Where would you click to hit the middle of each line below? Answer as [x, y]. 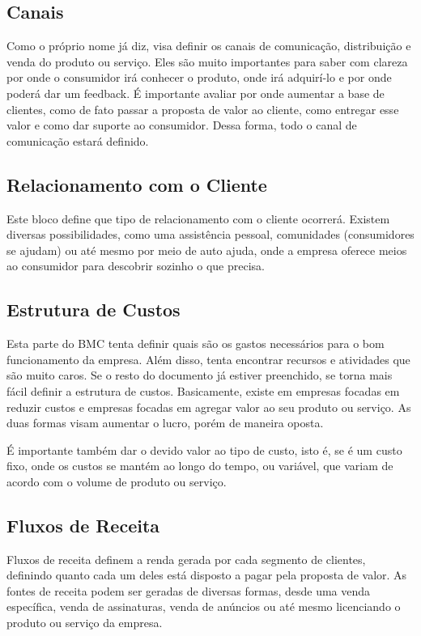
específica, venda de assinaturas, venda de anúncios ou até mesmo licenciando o [204, 606]
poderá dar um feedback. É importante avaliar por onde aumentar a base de [196, 93]
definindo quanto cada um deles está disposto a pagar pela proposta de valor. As [207, 575]
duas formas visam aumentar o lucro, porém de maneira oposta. [165, 423]
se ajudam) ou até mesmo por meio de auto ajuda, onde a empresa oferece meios [207, 250]
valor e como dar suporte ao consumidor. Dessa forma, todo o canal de [182, 125]
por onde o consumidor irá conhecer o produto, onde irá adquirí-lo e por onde [199, 77]
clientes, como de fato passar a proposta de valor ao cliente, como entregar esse [203, 109]
